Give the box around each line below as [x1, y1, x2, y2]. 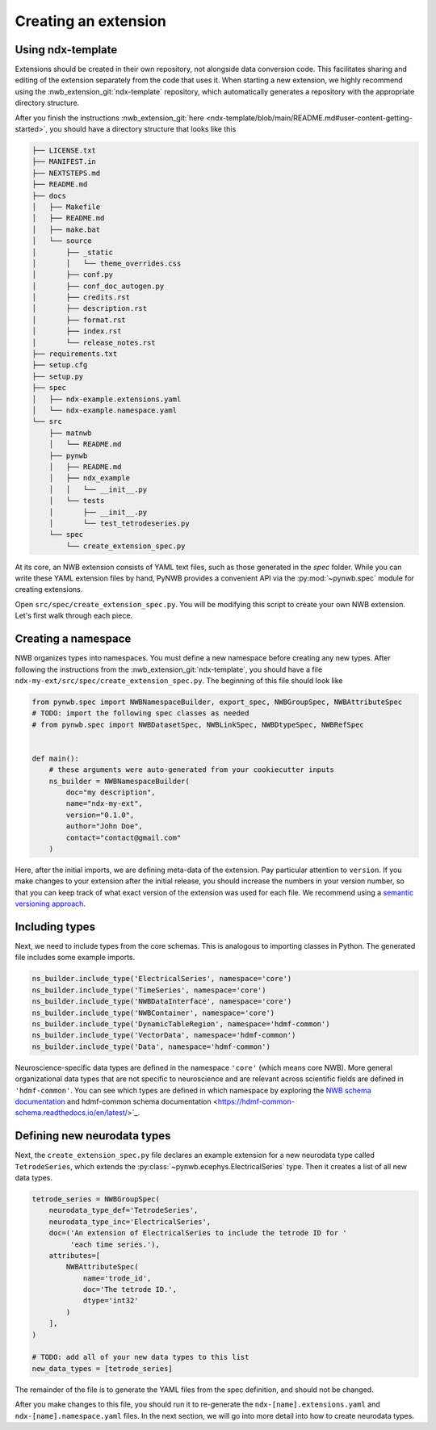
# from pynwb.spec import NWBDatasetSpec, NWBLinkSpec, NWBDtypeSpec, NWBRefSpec [31, 719, 365, 729]
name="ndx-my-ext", [65, 799, 143, 808]
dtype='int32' [82, 1296, 139, 1306]
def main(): [31, 753, 80, 763]
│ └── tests [48, 497, 105, 505]
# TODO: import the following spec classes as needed [31, 709, 249, 718]
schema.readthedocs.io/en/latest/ [15, 1108, 128, 1118]
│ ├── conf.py [31, 270, 113, 279]
